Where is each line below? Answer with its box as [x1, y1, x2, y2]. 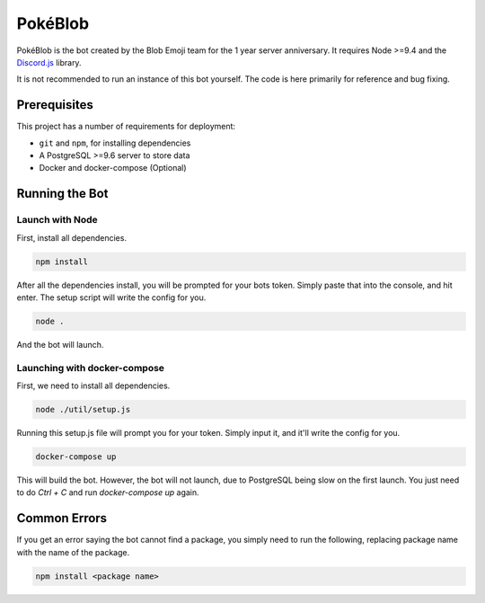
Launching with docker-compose [16, 361, 165, 374]
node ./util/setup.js [35, 404, 131, 415]
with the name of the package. [16, 546, 130, 557]
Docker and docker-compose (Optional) [39, 163, 188, 173]
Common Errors [16, 510, 108, 526]
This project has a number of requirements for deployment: [16, 121, 236, 132]
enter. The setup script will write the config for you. [16, 292, 207, 303]
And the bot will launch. [16, 339, 104, 350]
